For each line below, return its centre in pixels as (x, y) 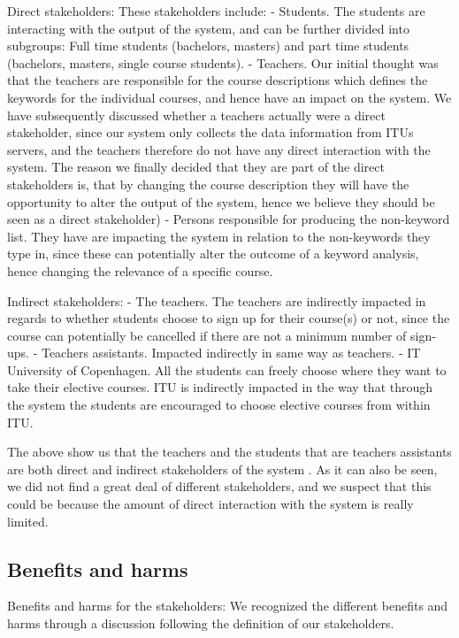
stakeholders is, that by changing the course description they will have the (208, 184)
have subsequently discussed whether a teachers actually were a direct (196, 115)
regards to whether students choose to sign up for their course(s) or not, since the (229, 318)
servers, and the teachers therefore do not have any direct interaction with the (219, 149)
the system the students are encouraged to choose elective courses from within (219, 405)
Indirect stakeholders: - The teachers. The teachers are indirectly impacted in (217, 300)
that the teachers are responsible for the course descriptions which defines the (218, 80)
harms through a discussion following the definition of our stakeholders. (201, 623)
